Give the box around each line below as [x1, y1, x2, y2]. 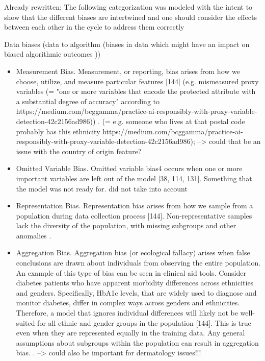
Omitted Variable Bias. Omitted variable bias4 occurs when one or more [16, 163, 243, 174]
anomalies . [16, 230, 51, 240]
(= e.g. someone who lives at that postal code [102, 115, 245, 126]
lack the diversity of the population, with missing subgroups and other [16, 220, 236, 231]
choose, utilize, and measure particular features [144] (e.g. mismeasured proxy [16, 76, 259, 86]
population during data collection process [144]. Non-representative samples [16, 210, 252, 221]
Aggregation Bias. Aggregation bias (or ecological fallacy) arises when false [16, 247, 250, 258]
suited [16, 317, 35, 328]
